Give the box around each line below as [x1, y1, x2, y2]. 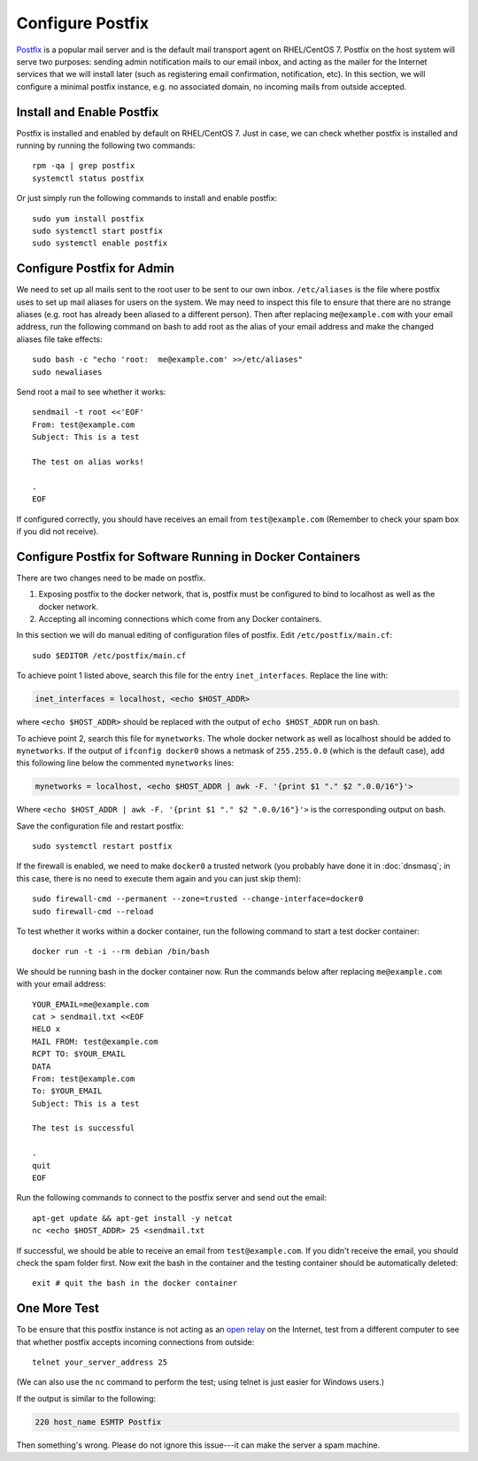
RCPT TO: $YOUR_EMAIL [32, 1049, 126, 1059]
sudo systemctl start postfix [32, 226, 164, 236]
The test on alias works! [32, 456, 145, 467]
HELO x [32, 1024, 61, 1034]
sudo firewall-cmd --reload [32, 906, 154, 916]
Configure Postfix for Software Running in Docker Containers [16, 549, 361, 564]
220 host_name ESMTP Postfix [35, 1417, 162, 1426]
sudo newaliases [32, 367, 103, 377]
